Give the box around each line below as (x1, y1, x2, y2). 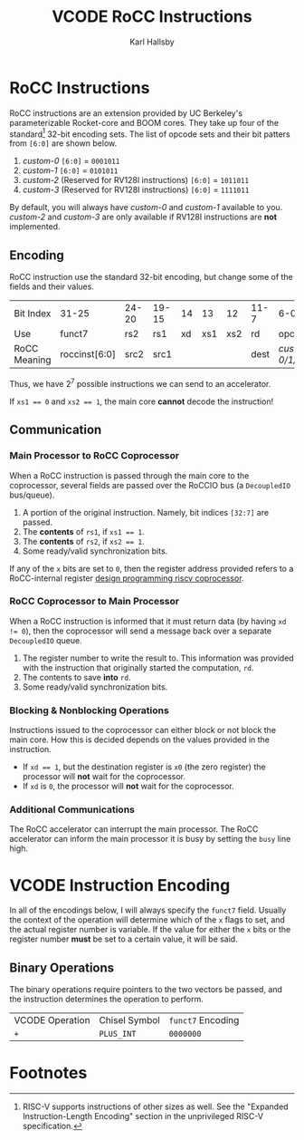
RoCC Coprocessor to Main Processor (9, 595, 179, 608)
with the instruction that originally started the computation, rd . (22, 662, 254, 672)
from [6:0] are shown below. (9, 138, 118, 149)
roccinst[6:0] (60, 348, 116, 361)
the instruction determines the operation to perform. (9, 994, 204, 1005)
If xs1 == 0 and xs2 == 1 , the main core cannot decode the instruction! (9, 396, 274, 407)
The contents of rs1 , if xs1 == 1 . (22, 526, 145, 536)
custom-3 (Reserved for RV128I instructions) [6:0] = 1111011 (22, 184, 250, 196)
